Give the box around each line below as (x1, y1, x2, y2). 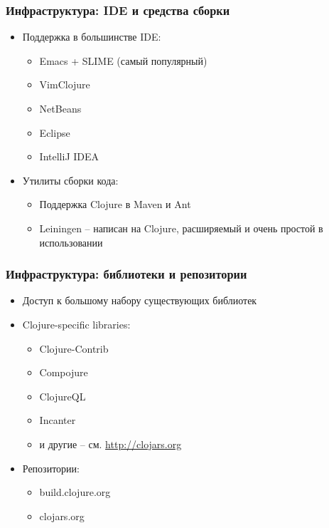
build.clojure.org (39, 485, 111, 499)
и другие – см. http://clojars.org (39, 436, 182, 451)
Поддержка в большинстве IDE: (22, 29, 161, 44)
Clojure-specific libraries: (22, 316, 131, 331)
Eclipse (39, 125, 70, 140)
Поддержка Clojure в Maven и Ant (39, 197, 191, 212)
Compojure (39, 365, 88, 380)
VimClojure (39, 77, 90, 92)
